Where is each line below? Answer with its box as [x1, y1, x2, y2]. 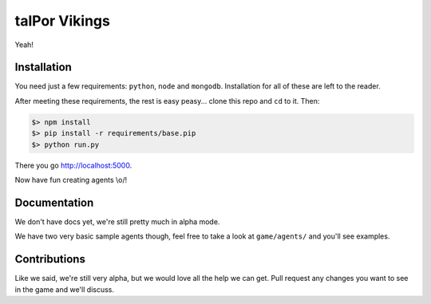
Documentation [14, 195, 94, 209]
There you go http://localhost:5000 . [14, 160, 132, 170]
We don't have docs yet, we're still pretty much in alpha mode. [14, 216, 220, 227]
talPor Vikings [14, 12, 111, 30]
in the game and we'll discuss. [14, 284, 115, 294]
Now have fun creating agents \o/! [14, 175, 128, 184]
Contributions [14, 252, 85, 266]
